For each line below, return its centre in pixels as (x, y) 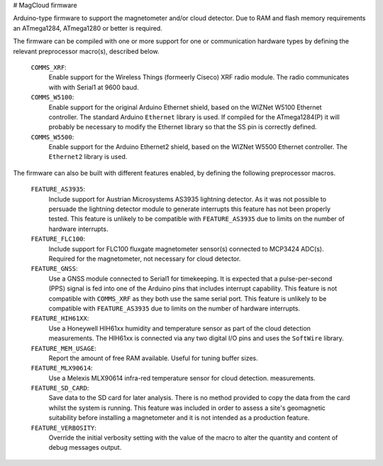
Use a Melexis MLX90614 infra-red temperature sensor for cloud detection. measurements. (182, 378)
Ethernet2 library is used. (88, 157)
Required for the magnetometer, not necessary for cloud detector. (145, 259)
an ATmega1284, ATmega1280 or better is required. (88, 28)
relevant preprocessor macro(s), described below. (86, 51)
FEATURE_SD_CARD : (60, 388)
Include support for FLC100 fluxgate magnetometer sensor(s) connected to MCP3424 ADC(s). (186, 249)
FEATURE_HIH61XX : (60, 318)
